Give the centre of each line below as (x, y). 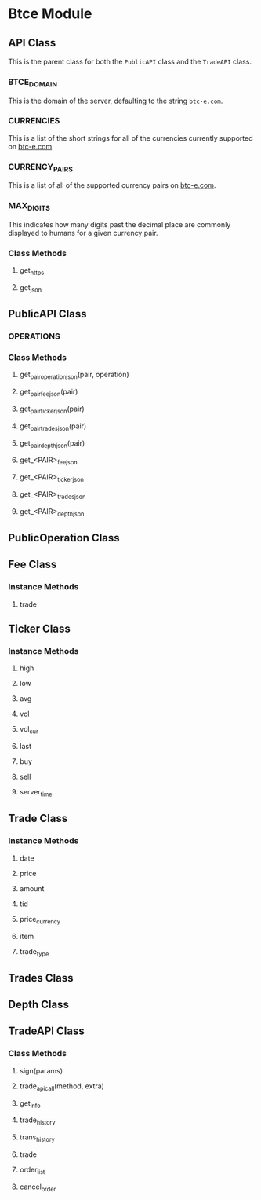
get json (30, 288)
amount (32, 888)
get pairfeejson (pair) (49, 393)
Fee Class (33, 565)
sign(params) (41, 1070)
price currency (40, 920)
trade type (34, 952)
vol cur (29, 730)
